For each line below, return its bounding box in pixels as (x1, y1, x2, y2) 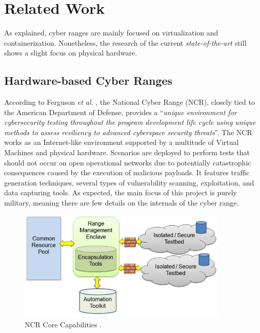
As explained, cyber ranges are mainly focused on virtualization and (4, 27, 218, 38)
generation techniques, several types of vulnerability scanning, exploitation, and (4, 177, 254, 188)
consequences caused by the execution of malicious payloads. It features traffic (4, 167, 250, 178)
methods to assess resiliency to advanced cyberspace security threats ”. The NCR (4, 126, 252, 137)
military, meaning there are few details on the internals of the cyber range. (4, 197, 239, 208)
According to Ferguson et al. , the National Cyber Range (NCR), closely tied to (4, 97, 255, 107)
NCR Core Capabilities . (25, 319, 102, 329)
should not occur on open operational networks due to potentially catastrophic (4, 157, 251, 168)
